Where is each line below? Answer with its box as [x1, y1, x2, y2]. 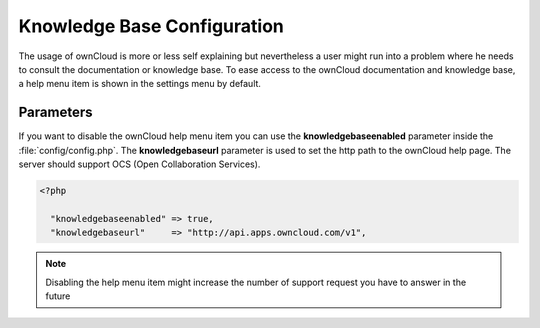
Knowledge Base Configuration [18, 15, 284, 37]
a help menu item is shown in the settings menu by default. [18, 78, 262, 90]
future [45, 290, 71, 302]
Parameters [18, 104, 93, 121]
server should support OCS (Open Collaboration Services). [18, 158, 261, 170]
